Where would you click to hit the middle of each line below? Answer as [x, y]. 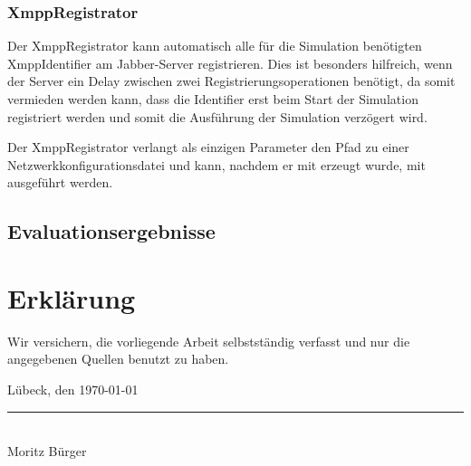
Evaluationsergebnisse [111, 231]
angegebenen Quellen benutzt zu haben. [118, 359]
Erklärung [72, 297]
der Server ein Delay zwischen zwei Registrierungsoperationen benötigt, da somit [231, 81]
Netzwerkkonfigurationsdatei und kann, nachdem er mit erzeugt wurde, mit [216, 164]
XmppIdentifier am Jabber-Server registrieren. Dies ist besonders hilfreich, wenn [230, 63]
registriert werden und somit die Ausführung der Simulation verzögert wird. [217, 116]
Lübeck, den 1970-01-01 [73, 390]
